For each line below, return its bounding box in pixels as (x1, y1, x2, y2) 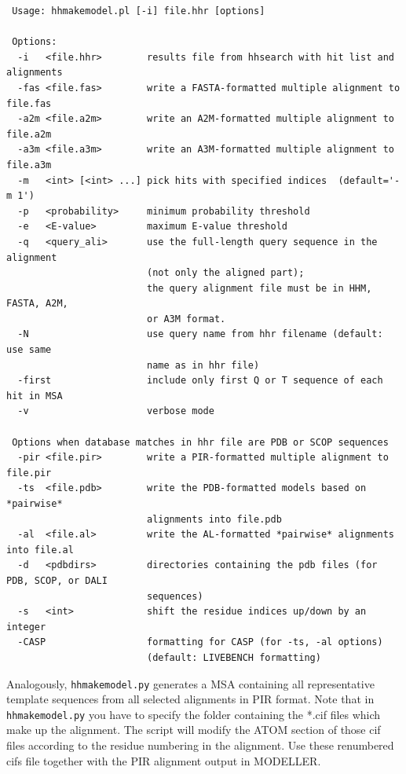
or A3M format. (146, 313, 226, 325)
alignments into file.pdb (146, 513, 282, 525)
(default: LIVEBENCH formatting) (146, 651, 321, 663)
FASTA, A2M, (6, 298, 68, 310)
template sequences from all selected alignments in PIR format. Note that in (6, 691, 375, 707)
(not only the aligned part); (146, 267, 305, 279)
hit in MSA (6, 390, 63, 402)
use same (6, 344, 52, 356)
